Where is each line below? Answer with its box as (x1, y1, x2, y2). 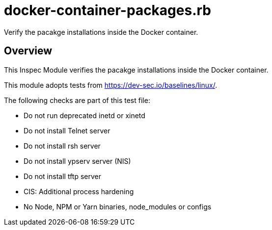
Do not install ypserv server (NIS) (24, 156, 131, 165)
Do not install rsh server (24, 141, 101, 150)
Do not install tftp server (24, 172, 101, 180)
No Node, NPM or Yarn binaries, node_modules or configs (24, 202, 212, 211)
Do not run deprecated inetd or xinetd (24, 111, 145, 120)
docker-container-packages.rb (4, 2, 212, 19)
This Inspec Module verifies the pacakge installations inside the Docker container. (4, 65, 269, 74)
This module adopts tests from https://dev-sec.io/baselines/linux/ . (4, 80, 218, 89)
